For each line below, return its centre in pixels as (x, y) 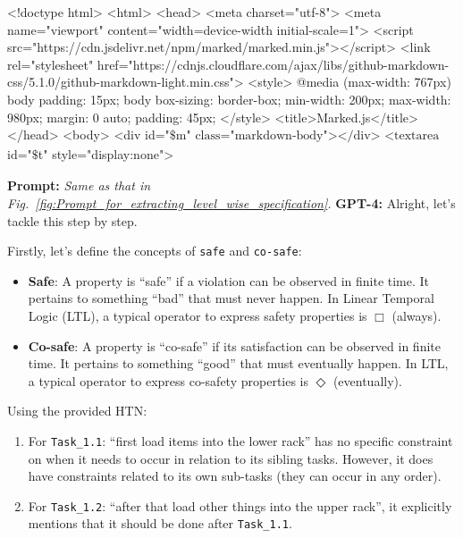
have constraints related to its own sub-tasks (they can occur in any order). (235, 476)
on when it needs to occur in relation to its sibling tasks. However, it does (231, 458)
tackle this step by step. (72, 220)
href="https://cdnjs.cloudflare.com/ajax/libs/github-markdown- (273, 64)
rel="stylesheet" (51, 64)
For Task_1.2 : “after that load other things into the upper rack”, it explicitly (240, 505)
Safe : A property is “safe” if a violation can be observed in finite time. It (229, 280)
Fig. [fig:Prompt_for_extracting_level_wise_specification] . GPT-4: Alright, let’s (231, 202)
